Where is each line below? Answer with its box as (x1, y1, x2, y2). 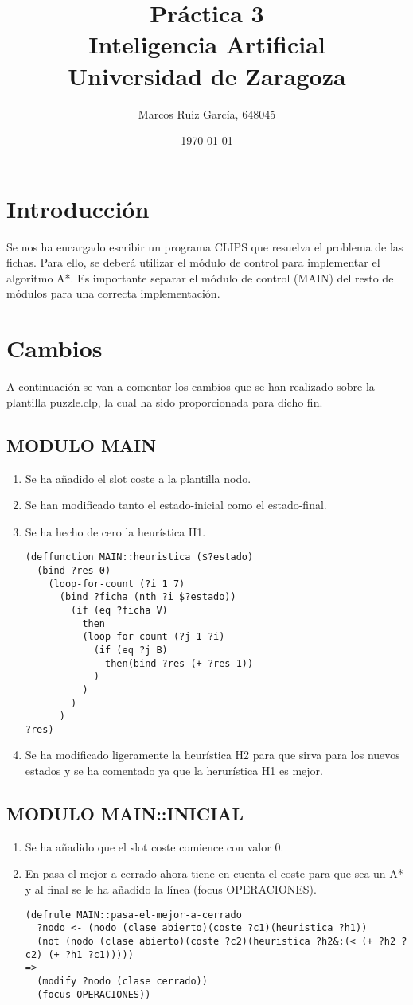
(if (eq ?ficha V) (71, 604, 168, 616)
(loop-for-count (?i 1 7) (48, 578, 185, 590)
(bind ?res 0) (37, 564, 111, 576)
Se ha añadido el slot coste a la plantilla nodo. (25, 469, 251, 486)
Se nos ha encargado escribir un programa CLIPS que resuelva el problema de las (6, 238, 403, 255)
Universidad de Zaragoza (68, 59, 346, 92)
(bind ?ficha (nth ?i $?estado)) (59, 591, 236, 603)
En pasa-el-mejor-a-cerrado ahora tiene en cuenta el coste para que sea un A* (25, 865, 403, 882)
